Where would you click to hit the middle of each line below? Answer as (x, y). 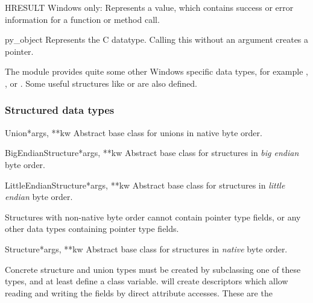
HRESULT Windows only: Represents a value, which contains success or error (149, 7)
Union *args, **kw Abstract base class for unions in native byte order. (134, 132)
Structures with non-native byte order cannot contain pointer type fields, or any (153, 217)
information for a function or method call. (82, 19)
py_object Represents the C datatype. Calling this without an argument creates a (157, 39)
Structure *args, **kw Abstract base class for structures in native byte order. (146, 248)
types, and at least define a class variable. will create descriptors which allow (147, 281)
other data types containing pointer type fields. (92, 229)
